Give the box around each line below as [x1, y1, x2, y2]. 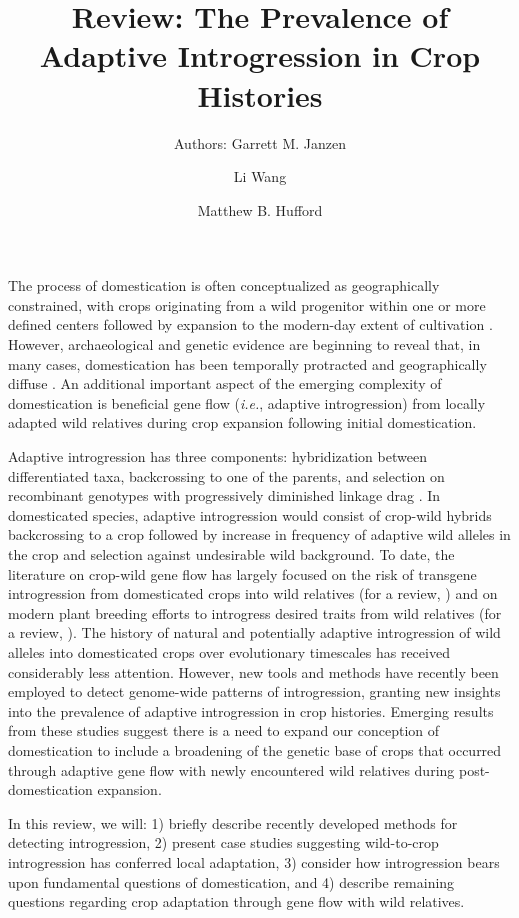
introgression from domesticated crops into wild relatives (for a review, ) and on [8, 583, 498, 604]
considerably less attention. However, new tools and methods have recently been [8, 661, 499, 682]
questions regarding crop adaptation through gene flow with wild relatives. [8, 891, 465, 912]
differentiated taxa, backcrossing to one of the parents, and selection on [8, 465, 445, 486]
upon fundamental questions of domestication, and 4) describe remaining [8, 871, 455, 892]
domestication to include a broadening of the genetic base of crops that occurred [8, 739, 502, 760]
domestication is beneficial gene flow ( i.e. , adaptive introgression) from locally [8, 392, 486, 413]
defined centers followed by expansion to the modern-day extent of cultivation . [8, 314, 493, 335]
